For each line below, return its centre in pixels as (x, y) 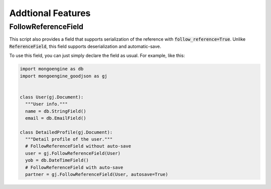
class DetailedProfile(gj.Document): (66, 132)
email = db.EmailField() (56, 118)
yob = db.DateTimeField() (57, 160)
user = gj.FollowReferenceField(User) (73, 153)
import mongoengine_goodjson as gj (63, 76)
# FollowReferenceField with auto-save (74, 167)
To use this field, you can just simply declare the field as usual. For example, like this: (97, 56)
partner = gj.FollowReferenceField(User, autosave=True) (97, 174)
